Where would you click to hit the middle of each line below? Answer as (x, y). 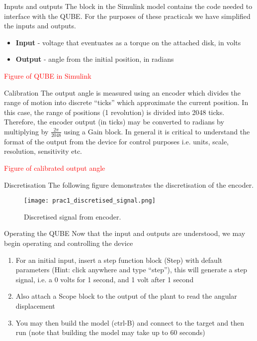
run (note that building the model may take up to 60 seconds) (110, 332)
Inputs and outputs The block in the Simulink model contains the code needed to (128, 6)
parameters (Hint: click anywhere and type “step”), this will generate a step (131, 270)
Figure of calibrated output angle (55, 168)
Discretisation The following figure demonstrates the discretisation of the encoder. (129, 184)
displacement (35, 305)
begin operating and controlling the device (69, 243)
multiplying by (26, 131)
